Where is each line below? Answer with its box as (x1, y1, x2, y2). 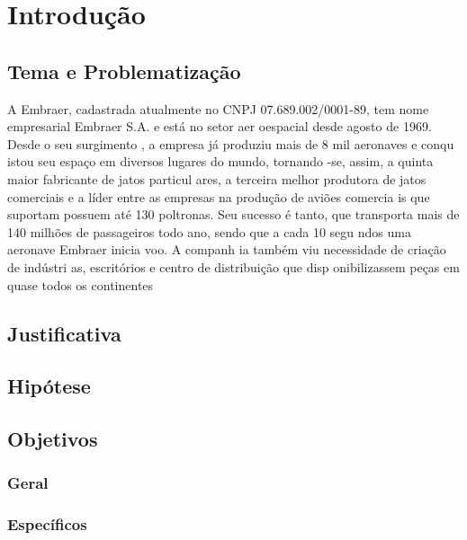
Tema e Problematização (7, 57, 241, 84)
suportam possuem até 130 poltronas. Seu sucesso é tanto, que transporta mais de (7, 205, 460, 224)
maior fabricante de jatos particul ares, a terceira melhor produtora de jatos (7, 169, 427, 188)
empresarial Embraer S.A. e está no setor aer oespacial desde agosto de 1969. (7, 117, 432, 136)
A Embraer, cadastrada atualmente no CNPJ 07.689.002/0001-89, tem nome (7, 99, 429, 118)
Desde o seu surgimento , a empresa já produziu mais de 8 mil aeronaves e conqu (7, 134, 454, 153)
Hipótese (7, 372, 91, 400)
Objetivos (7, 425, 98, 453)
